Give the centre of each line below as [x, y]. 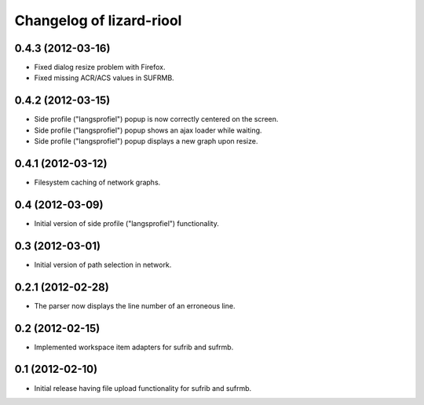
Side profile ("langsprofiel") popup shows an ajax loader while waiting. [148, 130]
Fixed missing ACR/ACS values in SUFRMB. [104, 78]
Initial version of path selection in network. [103, 265]
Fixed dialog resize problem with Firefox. [100, 67]
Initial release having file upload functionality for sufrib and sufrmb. [143, 388]
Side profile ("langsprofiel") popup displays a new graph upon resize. [146, 141]
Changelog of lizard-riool [98, 20]
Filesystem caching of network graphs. [97, 182]
